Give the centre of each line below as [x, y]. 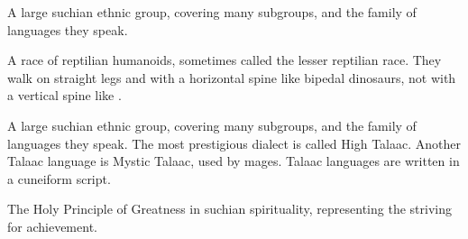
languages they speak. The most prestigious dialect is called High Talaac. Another [234, 143]
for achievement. [52, 226]
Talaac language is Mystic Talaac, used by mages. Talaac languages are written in [234, 161]
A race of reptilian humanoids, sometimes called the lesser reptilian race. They [225, 60]
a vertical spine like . [64, 95]
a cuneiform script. [59, 178]
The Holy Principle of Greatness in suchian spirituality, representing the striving [229, 209]
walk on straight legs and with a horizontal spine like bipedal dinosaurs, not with [232, 77]
